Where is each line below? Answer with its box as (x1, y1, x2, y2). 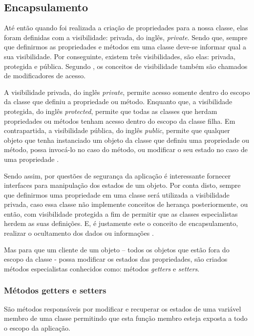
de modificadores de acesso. (4, 70, 86, 81)
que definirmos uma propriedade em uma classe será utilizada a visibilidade (4, 189, 230, 200)
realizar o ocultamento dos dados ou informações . (4, 228, 154, 238)
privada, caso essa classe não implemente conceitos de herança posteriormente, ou (4, 199, 248, 209)
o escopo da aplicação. (4, 322, 70, 333)
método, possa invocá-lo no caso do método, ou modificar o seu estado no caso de (4, 144, 248, 155)
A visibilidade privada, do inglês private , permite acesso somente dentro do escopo (4, 87, 250, 97)
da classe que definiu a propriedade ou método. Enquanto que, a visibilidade (4, 96, 233, 107)
